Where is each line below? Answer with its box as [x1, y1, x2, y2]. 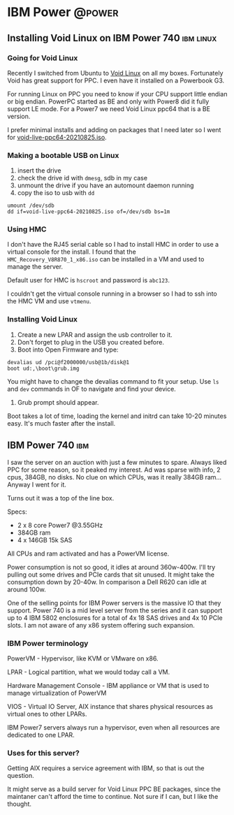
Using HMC [7, 224, 47, 234]
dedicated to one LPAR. [7, 730, 75, 739]
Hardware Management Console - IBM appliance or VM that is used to [7, 681, 210, 689]
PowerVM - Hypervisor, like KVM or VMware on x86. [7, 654, 159, 663]
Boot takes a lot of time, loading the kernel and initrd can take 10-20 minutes [7, 412, 227, 420]
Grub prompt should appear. [17, 398, 99, 406]
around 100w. [7, 585, 47, 593]
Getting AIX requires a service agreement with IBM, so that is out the [7, 764, 205, 772]
